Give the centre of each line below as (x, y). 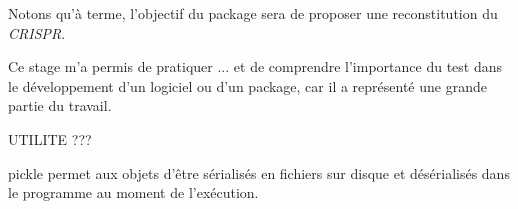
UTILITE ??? (50, 138)
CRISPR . (37, 32)
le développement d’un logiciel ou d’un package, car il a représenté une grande (247, 85)
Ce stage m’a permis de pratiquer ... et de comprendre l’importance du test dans (255, 66)
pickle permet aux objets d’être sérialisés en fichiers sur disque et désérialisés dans (259, 172)
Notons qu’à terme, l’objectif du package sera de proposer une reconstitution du (253, 13)
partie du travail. (60, 105)
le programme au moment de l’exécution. (133, 192)
